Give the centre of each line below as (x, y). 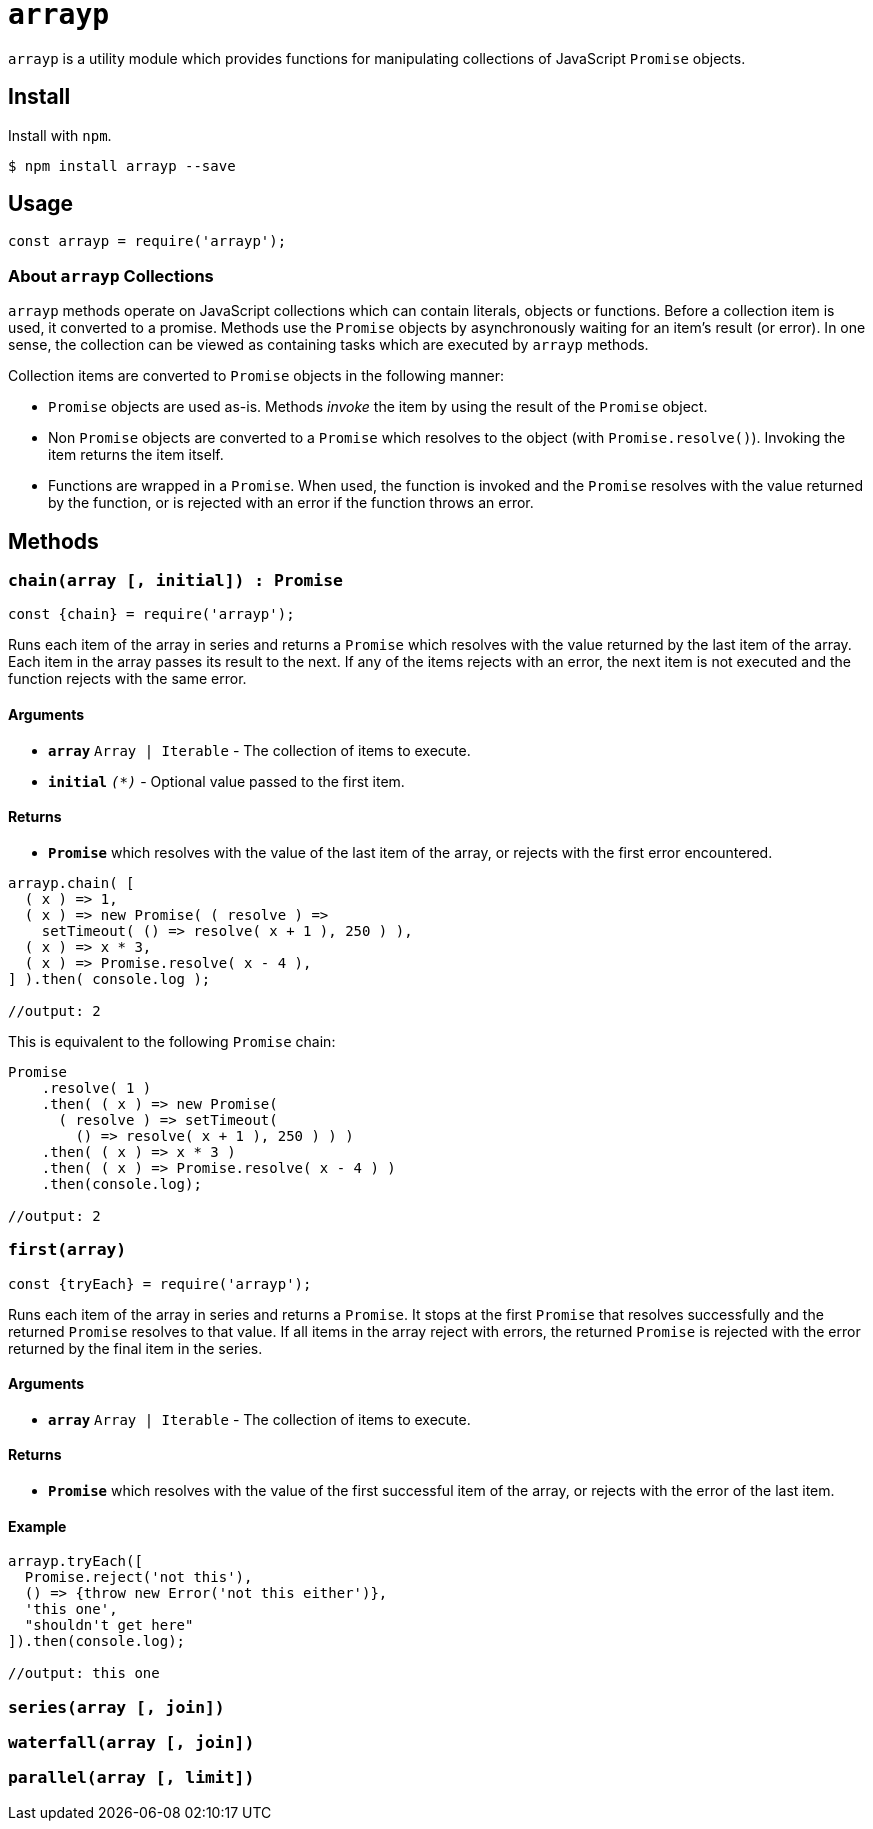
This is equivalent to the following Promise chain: (172, 1041)
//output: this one (84, 1673)
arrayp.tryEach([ (75, 1561)
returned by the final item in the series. (135, 1348)
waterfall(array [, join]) (131, 1742)
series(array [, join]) (116, 1707)
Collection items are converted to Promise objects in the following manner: (256, 376)
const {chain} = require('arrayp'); (151, 614)
